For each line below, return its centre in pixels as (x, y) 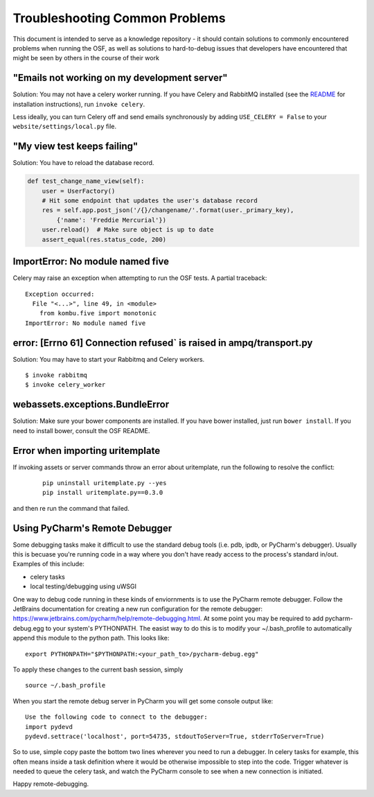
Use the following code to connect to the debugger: (116, 717)
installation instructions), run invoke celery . (79, 104)
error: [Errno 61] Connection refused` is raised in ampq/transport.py (163, 343)
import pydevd (49, 727)
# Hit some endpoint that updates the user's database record (150, 201)
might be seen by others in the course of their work (86, 58)
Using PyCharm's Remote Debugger (92, 528)
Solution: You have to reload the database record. (83, 163)
